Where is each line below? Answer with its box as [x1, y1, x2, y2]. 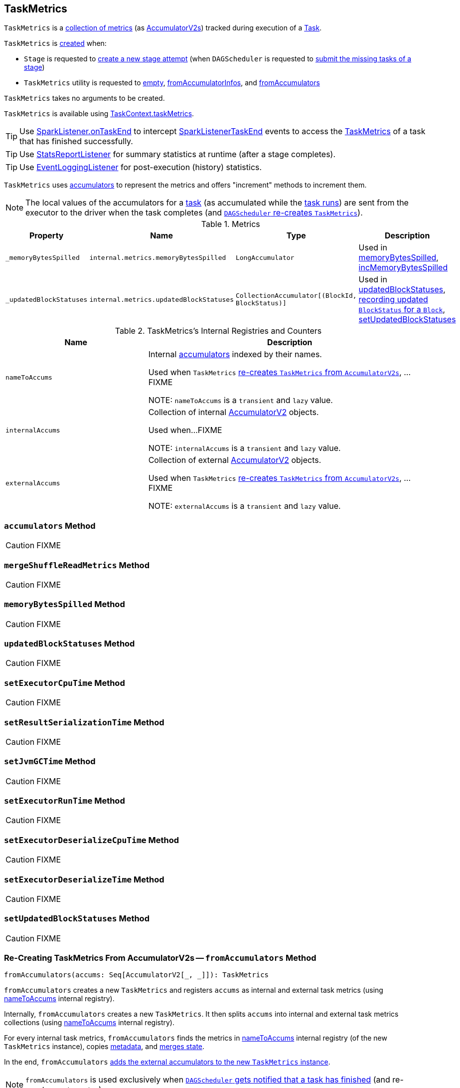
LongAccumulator [235, 253, 295, 261]
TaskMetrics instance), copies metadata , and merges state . [4, 1042, 205, 1051]
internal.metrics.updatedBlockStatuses [89, 295, 234, 303]
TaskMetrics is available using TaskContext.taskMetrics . [4, 109, 194, 118]
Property [29, 230, 64, 241]
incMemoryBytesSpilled [358, 262, 448, 273]
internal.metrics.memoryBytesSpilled [89, 253, 226, 261]
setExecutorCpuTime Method [4, 677, 125, 688]
